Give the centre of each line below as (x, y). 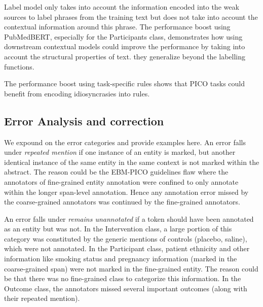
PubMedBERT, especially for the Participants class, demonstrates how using (123, 36)
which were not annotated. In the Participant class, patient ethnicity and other (127, 248)
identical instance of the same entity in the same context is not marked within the (132, 162)
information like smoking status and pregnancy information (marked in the (121, 259)
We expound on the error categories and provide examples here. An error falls (125, 142)
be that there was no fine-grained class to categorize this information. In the (123, 278)
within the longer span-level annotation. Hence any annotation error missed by (126, 192)
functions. (19, 66)
